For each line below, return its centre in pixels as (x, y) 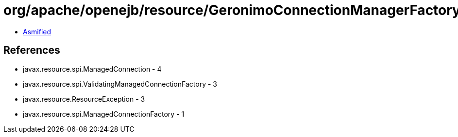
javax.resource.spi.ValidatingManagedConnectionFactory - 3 (120, 84)
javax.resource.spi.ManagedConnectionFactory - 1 (104, 114)
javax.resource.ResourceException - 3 (84, 99)
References (32, 50)
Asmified (37, 31)
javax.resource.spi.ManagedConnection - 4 (92, 69)
